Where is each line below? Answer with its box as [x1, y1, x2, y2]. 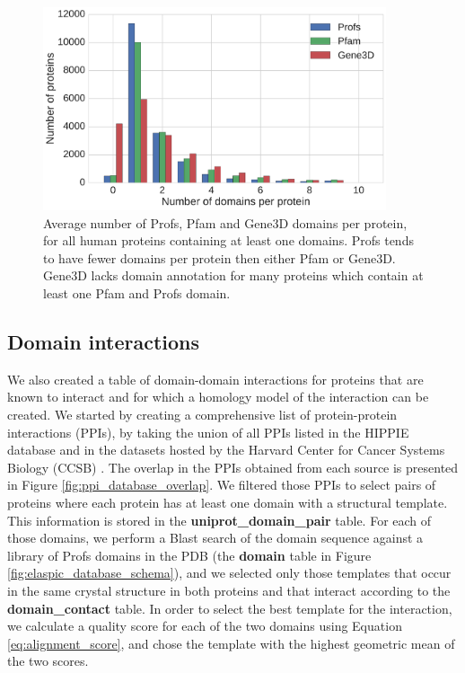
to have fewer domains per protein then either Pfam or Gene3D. [43, 248, 396, 267]
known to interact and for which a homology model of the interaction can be [7, 387, 429, 406]
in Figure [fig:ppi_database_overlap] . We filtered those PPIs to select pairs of [7, 475, 436, 494]
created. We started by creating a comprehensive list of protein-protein [7, 404, 398, 423]
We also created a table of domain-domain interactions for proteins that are [7, 369, 424, 388]
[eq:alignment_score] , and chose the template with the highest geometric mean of [7, 633, 455, 652]
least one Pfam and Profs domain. [43, 284, 231, 302]
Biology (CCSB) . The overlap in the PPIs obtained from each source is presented [7, 457, 459, 476]
